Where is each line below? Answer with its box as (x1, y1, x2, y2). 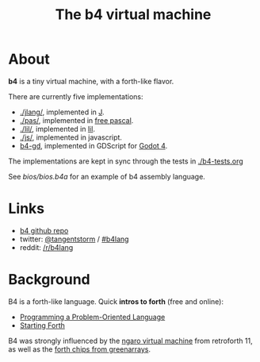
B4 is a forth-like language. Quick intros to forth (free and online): (8, 296, 224, 306)
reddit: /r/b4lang (19, 242, 74, 252)
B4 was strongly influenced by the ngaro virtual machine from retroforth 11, (8, 336, 253, 345)
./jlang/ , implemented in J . (19, 107, 105, 117)
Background (8, 271, 90, 289)
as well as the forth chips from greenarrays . (8, 344, 151, 354)
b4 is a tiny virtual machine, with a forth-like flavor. (8, 76, 174, 86)
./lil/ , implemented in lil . (19, 124, 95, 133)
